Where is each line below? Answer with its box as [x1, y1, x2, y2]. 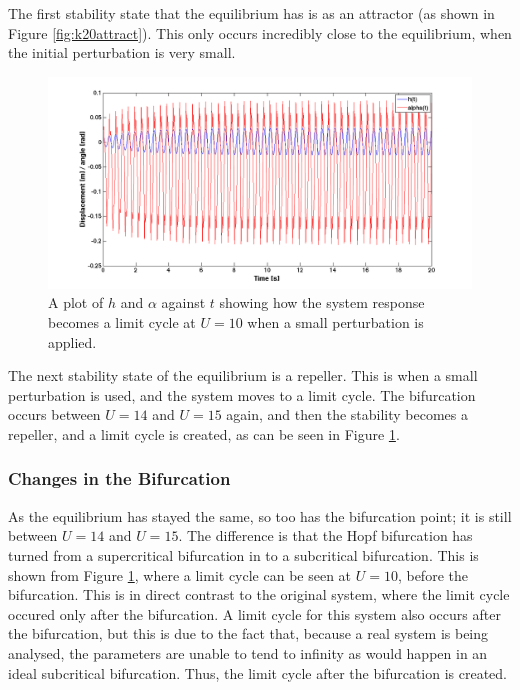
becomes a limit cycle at [48, 311, 196, 332]
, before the [397, 564, 468, 585]
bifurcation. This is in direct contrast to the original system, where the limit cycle [8, 584, 510, 605]
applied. [48, 331, 97, 352]
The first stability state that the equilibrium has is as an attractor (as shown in [8, 3, 495, 23]
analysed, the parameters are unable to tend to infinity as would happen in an [8, 642, 488, 663]
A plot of [48, 292, 104, 313]
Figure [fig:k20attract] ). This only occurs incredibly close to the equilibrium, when [8, 22, 512, 43]
